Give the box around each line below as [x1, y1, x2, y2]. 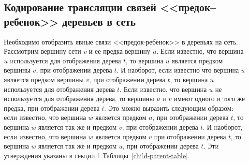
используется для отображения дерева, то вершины [4, 93, 154, 104]
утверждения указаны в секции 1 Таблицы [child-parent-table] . [4, 150, 190, 160]
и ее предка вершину [88, 46, 150, 56]
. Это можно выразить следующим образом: [104, 103, 234, 113]
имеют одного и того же [174, 93, 245, 104]
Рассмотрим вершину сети [4, 46, 81, 56]
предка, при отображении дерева [4, 103, 100, 113]
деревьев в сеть [62, 14, 136, 29]
